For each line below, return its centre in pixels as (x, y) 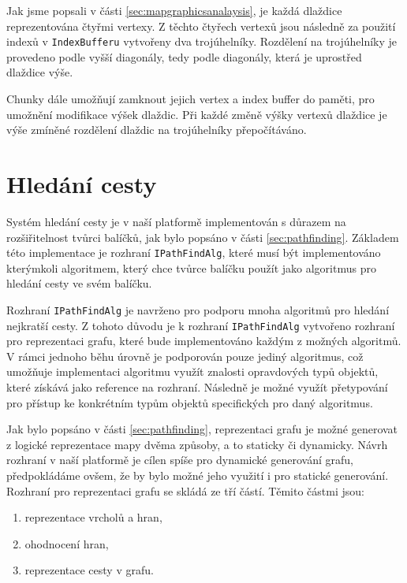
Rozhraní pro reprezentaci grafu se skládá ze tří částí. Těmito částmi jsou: (185, 490)
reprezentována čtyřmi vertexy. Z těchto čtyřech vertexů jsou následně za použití (201, 26)
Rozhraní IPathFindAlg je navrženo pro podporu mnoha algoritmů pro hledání (198, 309)
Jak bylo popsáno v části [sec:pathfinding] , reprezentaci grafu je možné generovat (202, 429)
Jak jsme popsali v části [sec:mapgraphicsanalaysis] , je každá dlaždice (174, 10)
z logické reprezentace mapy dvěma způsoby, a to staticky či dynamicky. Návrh (197, 444)
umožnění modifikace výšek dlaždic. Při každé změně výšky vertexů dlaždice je (197, 114)
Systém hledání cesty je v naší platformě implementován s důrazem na (176, 221)
